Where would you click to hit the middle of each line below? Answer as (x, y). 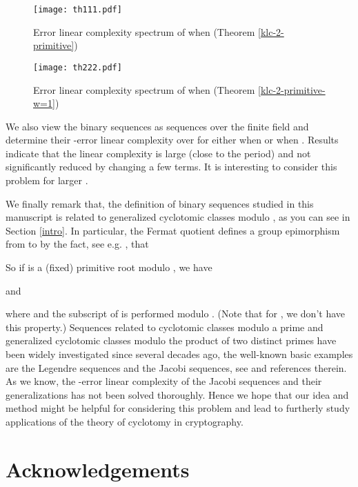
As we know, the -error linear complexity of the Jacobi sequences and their (164, 381)
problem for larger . (47, 180)
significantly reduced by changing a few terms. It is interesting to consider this (171, 167)
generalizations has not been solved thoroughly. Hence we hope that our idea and (177, 394)
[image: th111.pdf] (78, 10)
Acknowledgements (98, 469)
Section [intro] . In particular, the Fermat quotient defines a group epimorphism (173, 230)
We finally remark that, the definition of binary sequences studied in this (160, 203)
